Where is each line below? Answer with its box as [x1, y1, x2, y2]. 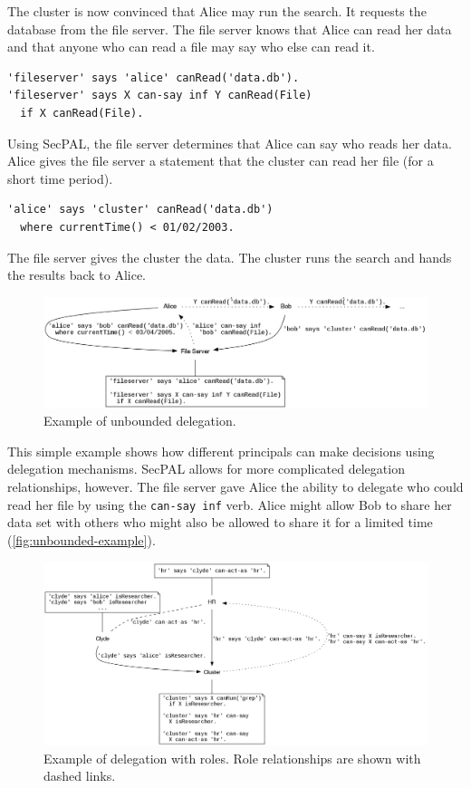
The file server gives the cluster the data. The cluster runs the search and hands [7, 247, 452, 266]
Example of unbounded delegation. [43, 411, 236, 430]
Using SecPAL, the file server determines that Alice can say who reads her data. [7, 133, 452, 152]
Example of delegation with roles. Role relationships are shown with [43, 748, 421, 767]
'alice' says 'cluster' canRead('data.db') [7, 203, 274, 216]
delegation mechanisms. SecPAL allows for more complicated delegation [7, 459, 405, 478]
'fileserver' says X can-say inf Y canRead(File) [7, 89, 312, 102]
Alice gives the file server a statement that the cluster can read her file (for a [7, 151, 434, 170]
